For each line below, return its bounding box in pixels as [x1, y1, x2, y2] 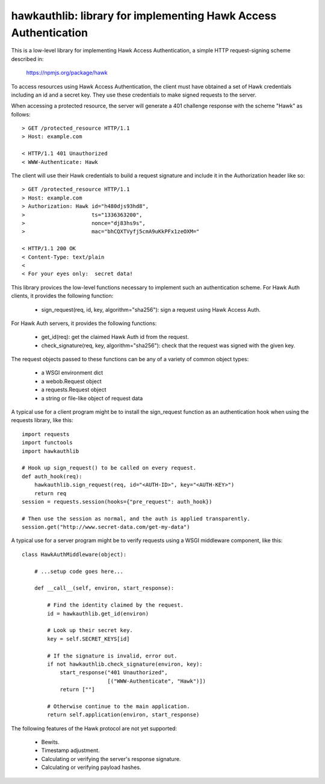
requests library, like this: [11, 417, 73, 424]
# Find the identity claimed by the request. [47, 602, 184, 609]
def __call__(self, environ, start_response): [34, 585, 175, 592]
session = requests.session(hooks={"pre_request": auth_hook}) [22, 498, 212, 505]
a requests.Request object [41, 386, 107, 393]
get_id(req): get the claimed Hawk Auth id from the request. [41, 334, 189, 341]
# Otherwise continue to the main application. [47, 703, 190, 710]
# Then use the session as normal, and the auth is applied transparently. [22, 515, 250, 522]
